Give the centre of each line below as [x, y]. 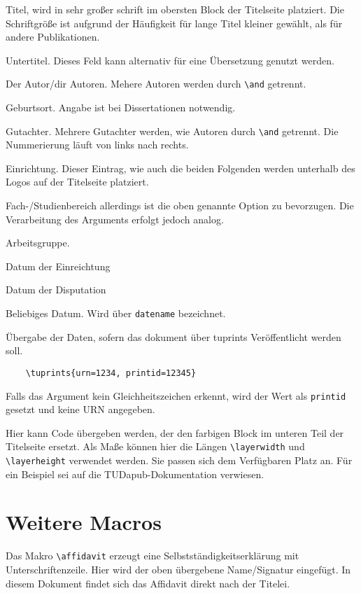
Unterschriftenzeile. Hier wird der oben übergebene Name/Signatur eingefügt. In [178, 570]
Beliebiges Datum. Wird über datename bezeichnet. [116, 313]
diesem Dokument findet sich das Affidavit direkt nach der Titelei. [148, 583]
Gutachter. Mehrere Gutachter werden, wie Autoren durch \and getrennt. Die [172, 131]
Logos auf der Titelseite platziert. [77, 182]
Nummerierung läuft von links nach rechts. [97, 145]
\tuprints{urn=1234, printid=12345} [111, 373]
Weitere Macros [84, 522]
